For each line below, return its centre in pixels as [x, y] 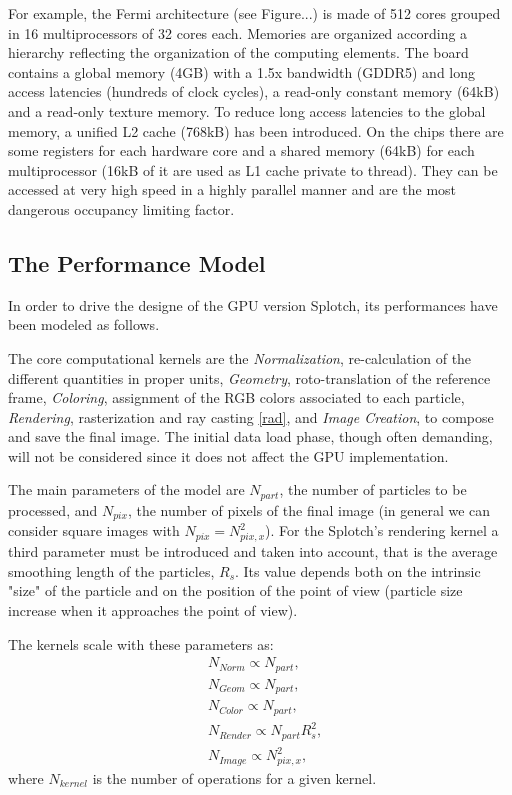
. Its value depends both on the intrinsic [358, 570]
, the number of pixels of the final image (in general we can [309, 509]
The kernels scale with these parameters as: [141, 643]
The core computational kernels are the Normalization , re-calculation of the [240, 357]
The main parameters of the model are [126, 489]
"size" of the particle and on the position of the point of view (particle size [235, 590]
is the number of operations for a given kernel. [234, 777]
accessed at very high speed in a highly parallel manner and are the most [232, 189]
